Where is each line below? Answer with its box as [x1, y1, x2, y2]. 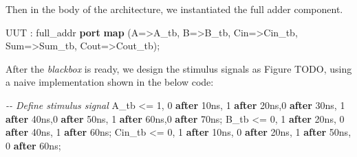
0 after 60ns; [6, 138, 61, 152]
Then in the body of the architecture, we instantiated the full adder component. [6, 2, 343, 16]
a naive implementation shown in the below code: [6, 75, 214, 89]
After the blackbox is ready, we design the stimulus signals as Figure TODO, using [6, 61, 352, 75]
